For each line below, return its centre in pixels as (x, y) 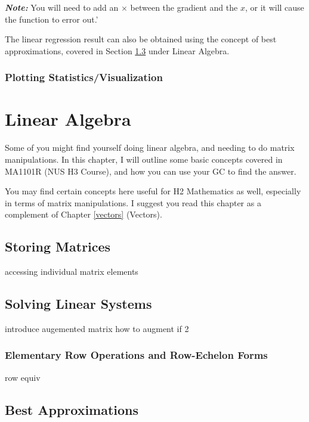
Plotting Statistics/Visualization (84, 77)
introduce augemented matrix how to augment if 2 (97, 328)
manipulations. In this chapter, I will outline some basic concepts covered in (144, 159)
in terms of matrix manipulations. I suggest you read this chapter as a (133, 202)
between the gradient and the (184, 7)
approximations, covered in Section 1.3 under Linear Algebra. (117, 50)
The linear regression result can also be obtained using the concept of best (141, 39)
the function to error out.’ (52, 19)
